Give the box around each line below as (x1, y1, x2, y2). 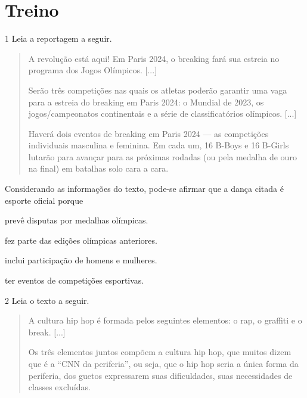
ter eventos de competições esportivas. (5, 274, 144, 287)
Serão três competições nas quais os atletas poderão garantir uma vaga (28, 83, 287, 96)
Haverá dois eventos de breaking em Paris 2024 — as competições (28, 127, 269, 139)
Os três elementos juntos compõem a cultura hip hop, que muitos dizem (28, 346, 292, 358)
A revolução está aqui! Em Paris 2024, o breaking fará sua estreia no (28, 52, 280, 64)
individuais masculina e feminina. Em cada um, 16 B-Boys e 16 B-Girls (28, 139, 289, 151)
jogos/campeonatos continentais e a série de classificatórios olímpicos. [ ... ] (28, 107, 297, 120)
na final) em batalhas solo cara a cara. (28, 162, 169, 175)
